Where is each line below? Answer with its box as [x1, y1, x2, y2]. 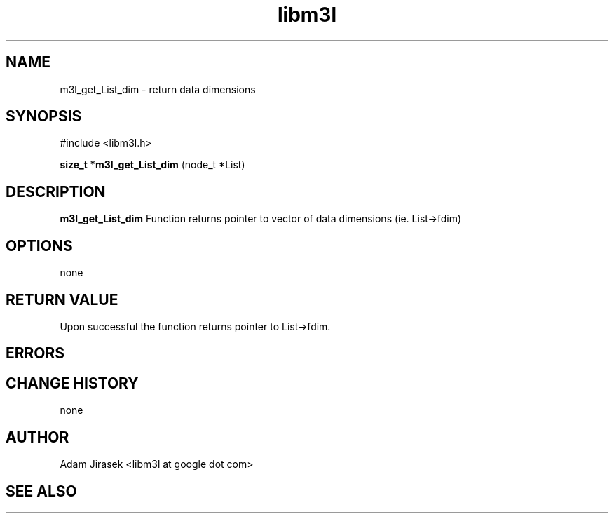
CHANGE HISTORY [6, 374, 139, 392]
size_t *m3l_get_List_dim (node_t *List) [60, 159, 245, 171]
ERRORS [6, 344, 65, 363]
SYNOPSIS [6, 107, 82, 126]
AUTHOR [6, 428, 69, 446]
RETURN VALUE [6, 290, 118, 309]
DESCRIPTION [6, 182, 106, 201]
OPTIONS [6, 236, 73, 255]
